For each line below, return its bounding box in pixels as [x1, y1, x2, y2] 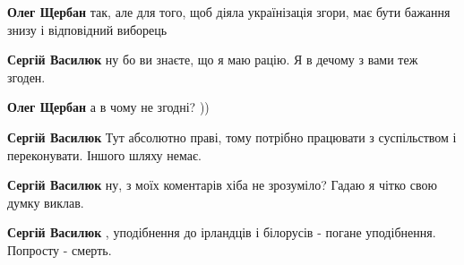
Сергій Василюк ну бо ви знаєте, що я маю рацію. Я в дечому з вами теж [7, 50, 418, 69]
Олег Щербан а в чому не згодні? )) [7, 98, 210, 116]
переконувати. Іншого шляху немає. [7, 145, 202, 164]
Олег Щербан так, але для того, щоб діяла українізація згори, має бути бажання [7, 3, 451, 21]
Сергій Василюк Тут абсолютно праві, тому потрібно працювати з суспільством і [7, 127, 457, 146]
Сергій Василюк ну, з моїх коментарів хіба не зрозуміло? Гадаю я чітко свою [7, 175, 437, 194]
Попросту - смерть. [7, 240, 112, 259]
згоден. [7, 67, 46, 86]
